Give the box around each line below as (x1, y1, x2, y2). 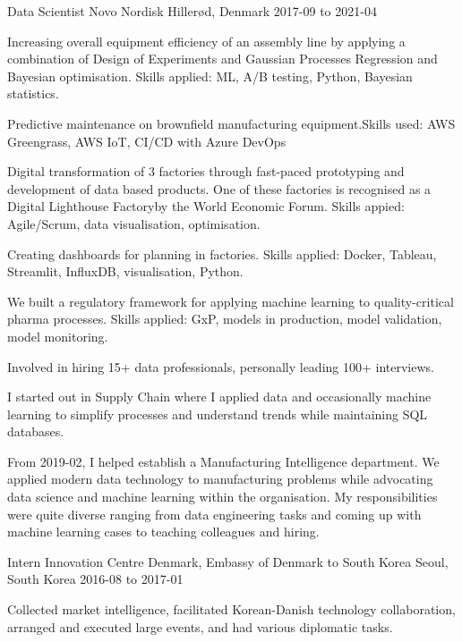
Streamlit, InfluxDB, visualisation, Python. (7, 262, 244, 281)
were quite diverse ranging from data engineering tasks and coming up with (7, 504, 422, 523)
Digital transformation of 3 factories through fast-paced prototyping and (7, 162, 405, 181)
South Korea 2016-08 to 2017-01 (7, 570, 184, 588)
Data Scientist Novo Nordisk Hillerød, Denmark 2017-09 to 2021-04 (7, 2, 377, 20)
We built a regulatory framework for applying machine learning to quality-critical (7, 291, 454, 310)
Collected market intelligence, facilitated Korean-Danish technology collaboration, (7, 600, 456, 619)
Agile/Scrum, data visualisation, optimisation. (7, 214, 261, 232)
